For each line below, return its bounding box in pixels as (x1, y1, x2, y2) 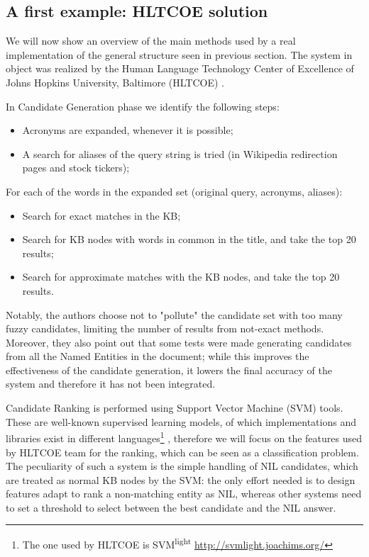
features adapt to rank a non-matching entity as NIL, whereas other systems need (6, 486, 362, 501)
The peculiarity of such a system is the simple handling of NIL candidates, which (6, 458, 358, 473)
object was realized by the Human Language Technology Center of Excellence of (6, 61, 354, 76)
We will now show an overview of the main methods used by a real (6, 33, 296, 48)
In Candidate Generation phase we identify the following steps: (6, 99, 280, 113)
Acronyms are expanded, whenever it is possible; (22, 123, 233, 137)
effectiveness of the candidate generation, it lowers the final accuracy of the (6, 362, 332, 377)
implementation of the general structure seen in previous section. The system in (6, 47, 353, 62)
